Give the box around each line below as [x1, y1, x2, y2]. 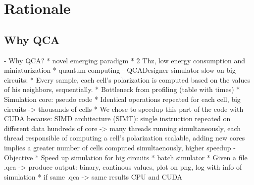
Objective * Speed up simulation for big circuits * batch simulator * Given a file [4, 152, 248, 162]
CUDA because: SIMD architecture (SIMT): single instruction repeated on [4, 113, 231, 124]
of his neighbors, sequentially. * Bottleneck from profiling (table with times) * [4, 84, 240, 94]
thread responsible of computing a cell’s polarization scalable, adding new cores [4, 133, 245, 143]
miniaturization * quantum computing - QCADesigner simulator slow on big [4, 65, 236, 75]
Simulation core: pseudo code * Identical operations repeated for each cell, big [4, 93, 241, 104]
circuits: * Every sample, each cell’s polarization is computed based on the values [4, 74, 250, 85]
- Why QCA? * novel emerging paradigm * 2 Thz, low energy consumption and [4, 55, 246, 65]
